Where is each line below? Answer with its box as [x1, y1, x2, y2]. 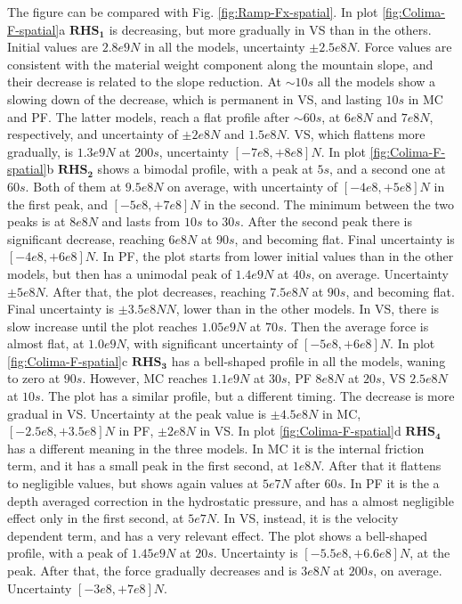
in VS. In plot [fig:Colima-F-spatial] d [199, 421, 401, 440]
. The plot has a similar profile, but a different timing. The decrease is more [40, 387, 455, 405]
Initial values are [7, 37, 99, 56]
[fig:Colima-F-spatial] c [7, 351, 128, 370]
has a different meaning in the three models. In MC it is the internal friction [7, 438, 425, 457]
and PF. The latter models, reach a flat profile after [7, 107, 290, 126]
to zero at [7, 369, 61, 388]
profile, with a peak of [7, 543, 128, 562]
